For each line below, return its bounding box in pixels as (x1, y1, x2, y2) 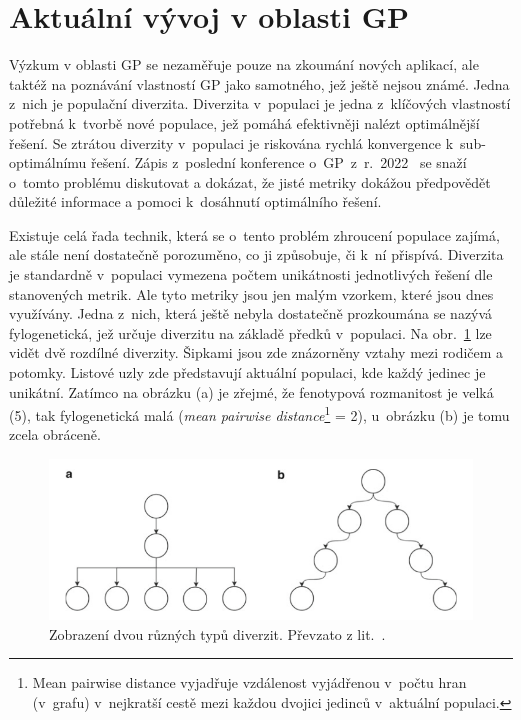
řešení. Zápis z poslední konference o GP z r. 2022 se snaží (91, 152, 467, 173)
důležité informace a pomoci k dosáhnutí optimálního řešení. (9, 191, 382, 212)
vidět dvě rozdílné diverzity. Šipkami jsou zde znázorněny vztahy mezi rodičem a (9, 342, 504, 363)
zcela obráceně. (9, 424, 101, 445)
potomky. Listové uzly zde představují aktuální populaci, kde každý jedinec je (9, 362, 486, 383)
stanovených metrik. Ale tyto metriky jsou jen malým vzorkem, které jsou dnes (9, 283, 494, 304)
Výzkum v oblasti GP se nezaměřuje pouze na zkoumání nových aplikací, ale (9, 54, 479, 75)
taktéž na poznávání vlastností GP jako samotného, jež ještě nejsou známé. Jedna (9, 73, 510, 94)
